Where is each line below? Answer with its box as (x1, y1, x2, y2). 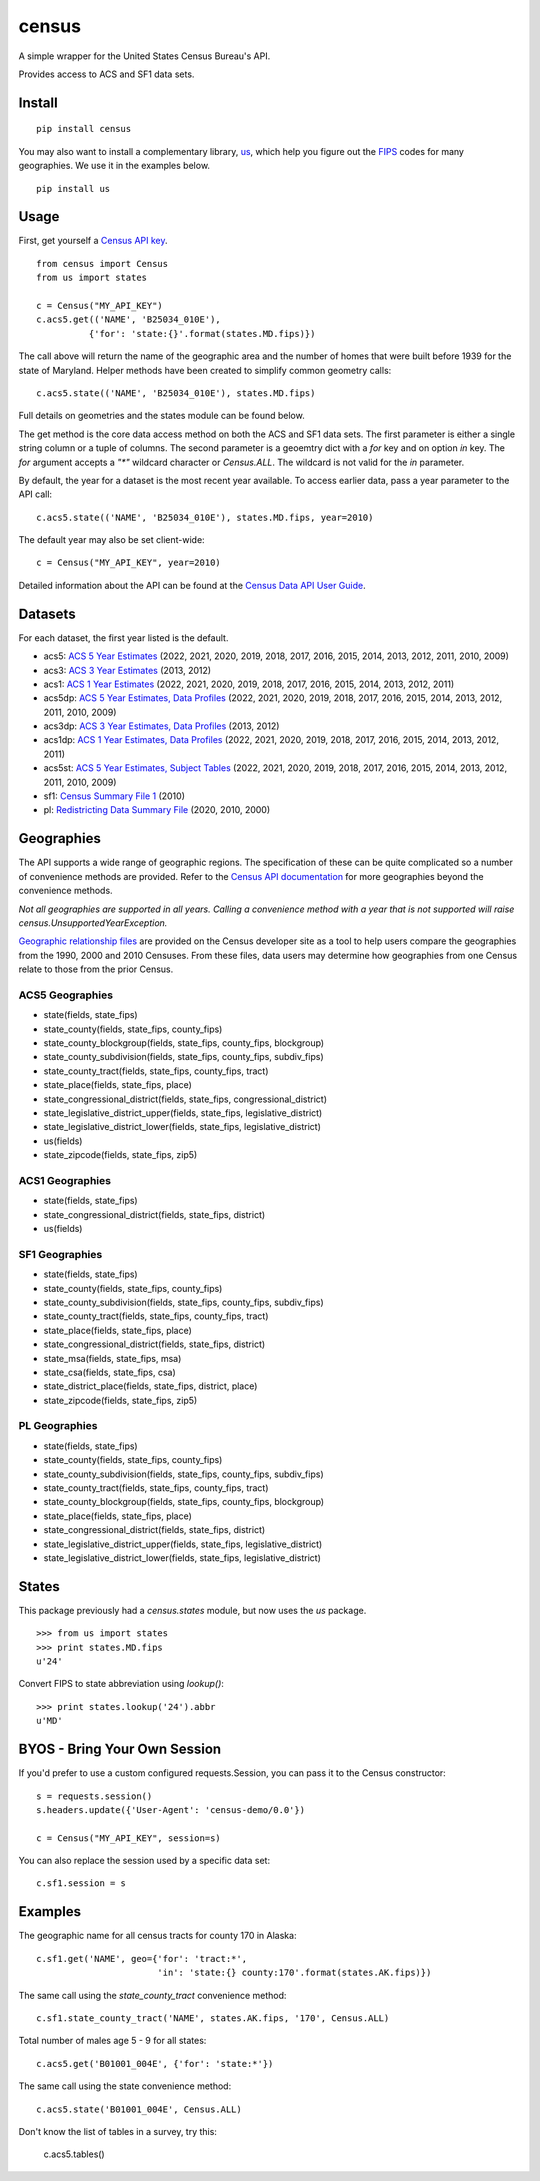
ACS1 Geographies (18, 1173, 112, 1187)
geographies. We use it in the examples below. (18, 160, 210, 172)
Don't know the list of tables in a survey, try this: (18, 2125, 217, 2137)
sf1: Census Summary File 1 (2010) (43, 790, 185, 802)
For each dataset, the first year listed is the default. (18, 631, 229, 644)
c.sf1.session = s (36, 1878, 127, 1889)
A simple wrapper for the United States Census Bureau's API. (18, 50, 271, 62)
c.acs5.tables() (43, 2148, 105, 2160)
